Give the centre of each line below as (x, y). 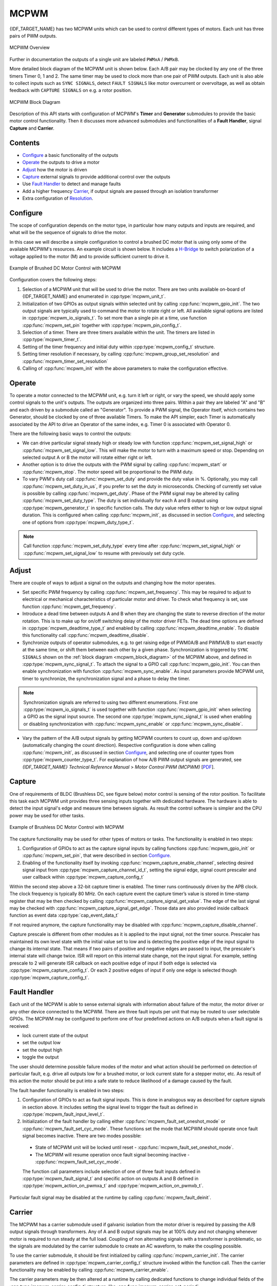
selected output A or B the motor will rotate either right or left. (87, 457)
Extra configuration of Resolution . (58, 199)
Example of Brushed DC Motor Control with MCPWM (65, 268)
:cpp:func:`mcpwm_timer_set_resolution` (65, 361)
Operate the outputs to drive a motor (61, 163)
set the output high (42, 1050)
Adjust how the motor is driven (55, 169)
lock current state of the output (55, 1035)
